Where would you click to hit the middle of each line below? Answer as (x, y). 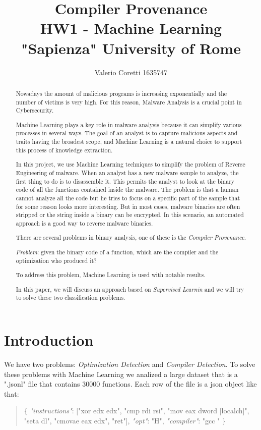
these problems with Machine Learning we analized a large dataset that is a (121, 374)
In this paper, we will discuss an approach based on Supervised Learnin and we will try (130, 289)
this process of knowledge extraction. (64, 150)
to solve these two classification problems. (71, 298)
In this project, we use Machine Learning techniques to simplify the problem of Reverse (130, 164)
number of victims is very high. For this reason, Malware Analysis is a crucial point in (129, 102)
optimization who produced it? (56, 260)
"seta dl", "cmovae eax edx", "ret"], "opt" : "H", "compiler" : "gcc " (122, 420)
